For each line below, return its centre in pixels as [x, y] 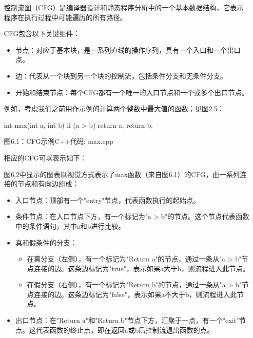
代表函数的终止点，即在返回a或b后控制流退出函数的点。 [125, 329]
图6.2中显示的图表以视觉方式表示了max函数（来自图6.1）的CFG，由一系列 [122, 174]
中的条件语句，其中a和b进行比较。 [70, 226]
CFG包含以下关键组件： [42, 33]
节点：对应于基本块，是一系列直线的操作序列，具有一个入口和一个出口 [128, 50]
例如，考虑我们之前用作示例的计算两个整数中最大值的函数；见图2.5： [114, 109]
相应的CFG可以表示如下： [45, 157]
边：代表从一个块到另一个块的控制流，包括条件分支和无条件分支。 [121, 75]
